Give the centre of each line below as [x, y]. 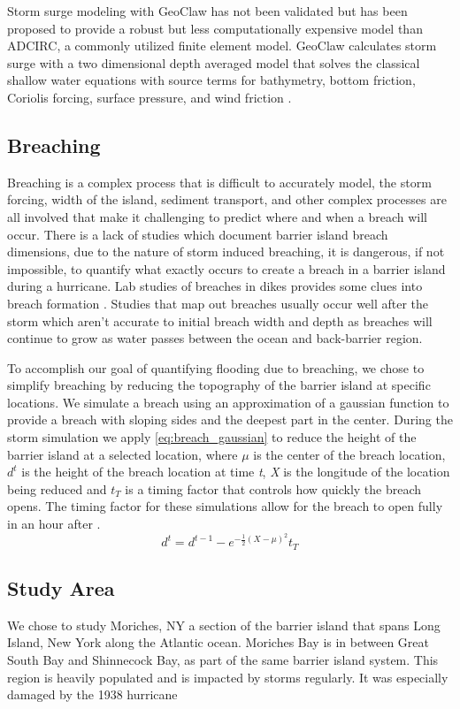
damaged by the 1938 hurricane [92, 694]
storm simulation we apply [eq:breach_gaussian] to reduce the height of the [212, 437]
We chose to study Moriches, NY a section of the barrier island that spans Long [224, 625]
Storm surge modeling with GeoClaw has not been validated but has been [207, 11]
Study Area [61, 588]
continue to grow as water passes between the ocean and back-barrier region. [215, 338]
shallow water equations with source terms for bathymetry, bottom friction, [211, 80]
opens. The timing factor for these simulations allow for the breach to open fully [225, 506]
